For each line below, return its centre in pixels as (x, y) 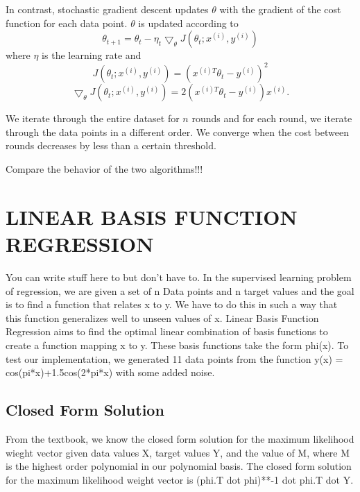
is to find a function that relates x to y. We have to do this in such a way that (172, 304)
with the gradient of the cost (280, 9)
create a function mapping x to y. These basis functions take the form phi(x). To (177, 345)
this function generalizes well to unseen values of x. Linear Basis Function (162, 317)
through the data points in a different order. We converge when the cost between (177, 132)
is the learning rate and (92, 55)
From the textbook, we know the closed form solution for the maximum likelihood (180, 438)
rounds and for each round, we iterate (272, 118)
